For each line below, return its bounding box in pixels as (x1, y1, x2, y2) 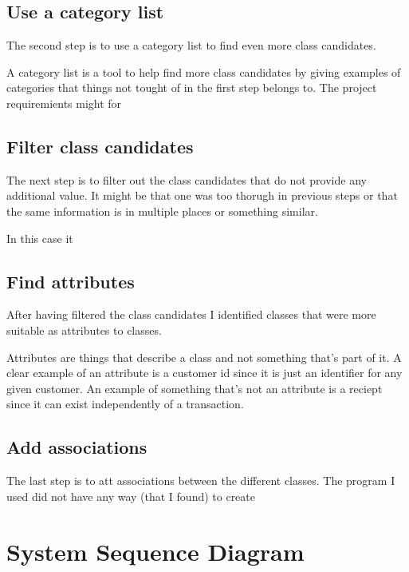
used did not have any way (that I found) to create (6, 487, 256, 504)
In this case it (6, 229, 73, 246)
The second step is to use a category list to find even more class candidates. (6, 37, 376, 54)
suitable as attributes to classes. (6, 321, 162, 338)
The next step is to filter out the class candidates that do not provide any (6, 171, 367, 188)
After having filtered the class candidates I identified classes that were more (6, 306, 376, 323)
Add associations (6, 435, 147, 459)
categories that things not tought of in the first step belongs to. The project (6, 79, 377, 96)
